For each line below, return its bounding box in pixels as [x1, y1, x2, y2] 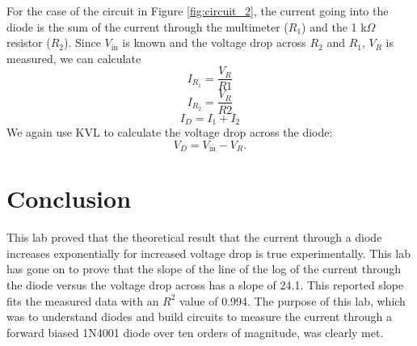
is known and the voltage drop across [122, 34, 306, 51]
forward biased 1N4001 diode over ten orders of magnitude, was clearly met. [6, 323, 384, 340]
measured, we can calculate [6, 49, 141, 66]
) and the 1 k [301, 18, 367, 35]
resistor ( [6, 34, 51, 51]
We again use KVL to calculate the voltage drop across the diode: [6, 123, 333, 140]
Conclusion [6, 182, 132, 215]
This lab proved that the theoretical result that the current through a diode [6, 229, 382, 246]
